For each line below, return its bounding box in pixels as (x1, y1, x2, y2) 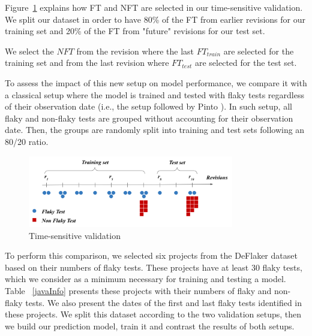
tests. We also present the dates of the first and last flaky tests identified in (25, 296, 302, 308)
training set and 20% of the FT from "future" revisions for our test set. (5, 25, 265, 37)
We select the (5, 44, 54, 57)
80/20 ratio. (5, 135, 49, 147)
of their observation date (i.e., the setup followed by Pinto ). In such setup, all (5, 100, 292, 113)
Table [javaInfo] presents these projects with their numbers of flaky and (5, 284, 272, 297)
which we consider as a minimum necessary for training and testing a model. (5, 273, 286, 285)
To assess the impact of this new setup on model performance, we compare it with (5, 76, 307, 89)
